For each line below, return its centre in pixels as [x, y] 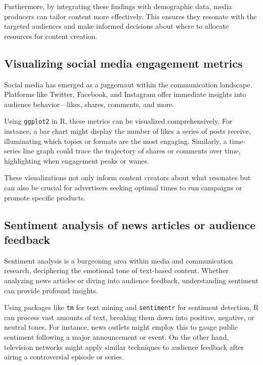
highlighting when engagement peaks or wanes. [77, 160]
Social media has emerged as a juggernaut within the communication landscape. [128, 84]
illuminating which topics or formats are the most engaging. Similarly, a [116, 141]
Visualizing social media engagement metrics [123, 63]
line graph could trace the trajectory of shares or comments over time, [132, 151]
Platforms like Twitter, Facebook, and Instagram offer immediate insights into [125, 94]
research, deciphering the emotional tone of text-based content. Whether [116, 270]
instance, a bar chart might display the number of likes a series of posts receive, [127, 131]
